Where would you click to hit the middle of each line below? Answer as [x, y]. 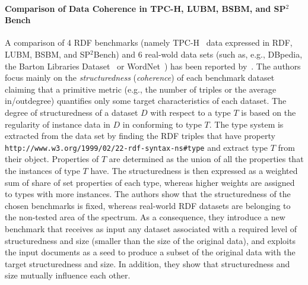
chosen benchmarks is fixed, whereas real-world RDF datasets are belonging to [148, 205]
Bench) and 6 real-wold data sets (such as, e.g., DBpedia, [198, 54]
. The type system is [246, 124]
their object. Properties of [52, 159]
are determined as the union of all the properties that [206, 159]
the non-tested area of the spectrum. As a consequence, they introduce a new [145, 217]
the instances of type [42, 170]
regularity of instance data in [58, 124]
